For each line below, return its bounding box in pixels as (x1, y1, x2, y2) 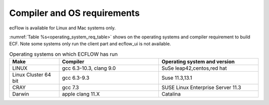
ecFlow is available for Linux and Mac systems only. (9, 25, 116, 31)
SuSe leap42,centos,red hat (161, 65, 227, 72)
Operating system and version (161, 58, 235, 65)
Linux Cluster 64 (12, 71, 51, 78)
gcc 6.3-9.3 (62, 75, 90, 82)
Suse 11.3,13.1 (161, 75, 192, 82)
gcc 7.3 (62, 84, 79, 91)
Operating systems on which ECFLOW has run (9, 50, 118, 57)
